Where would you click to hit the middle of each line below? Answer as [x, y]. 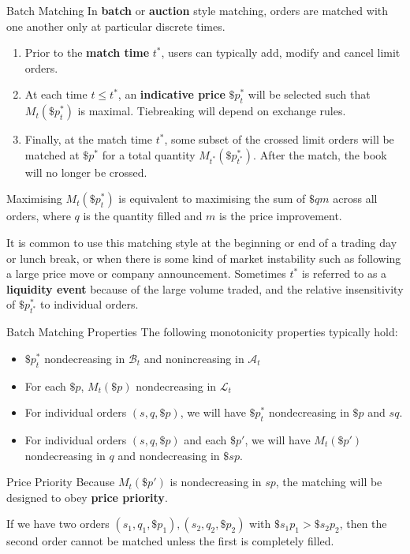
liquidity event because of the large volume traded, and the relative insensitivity [205, 288]
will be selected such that [309, 94]
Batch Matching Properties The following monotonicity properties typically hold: [202, 332]
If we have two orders [58, 524]
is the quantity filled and [143, 216]
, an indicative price [171, 94]
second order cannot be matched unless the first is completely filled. [170, 541]
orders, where [39, 216]
